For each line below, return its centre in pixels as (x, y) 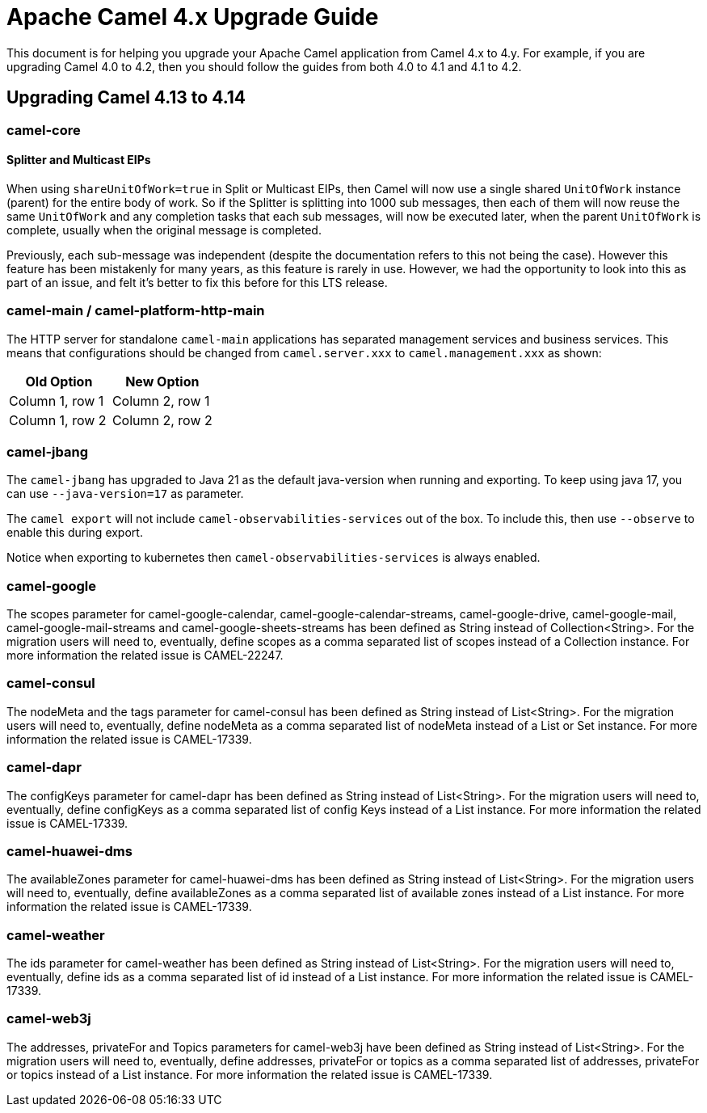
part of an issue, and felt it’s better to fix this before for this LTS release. (197, 282)
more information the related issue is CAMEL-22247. (145, 656)
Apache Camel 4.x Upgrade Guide (193, 17)
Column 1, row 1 (57, 401)
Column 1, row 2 (58, 420)
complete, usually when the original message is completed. (164, 230)
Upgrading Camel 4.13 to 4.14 (126, 98)
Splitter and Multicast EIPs (79, 160)
